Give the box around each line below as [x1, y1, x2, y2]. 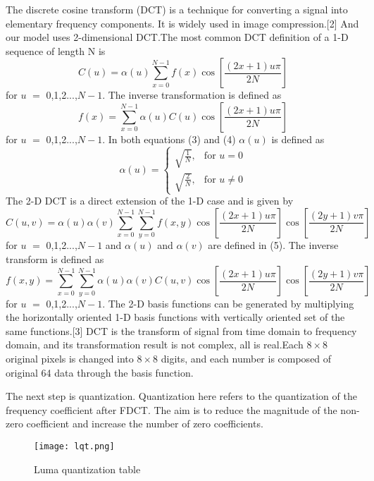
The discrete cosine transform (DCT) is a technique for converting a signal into [6, 2, 348, 16]
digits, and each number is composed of [161, 351, 332, 366]
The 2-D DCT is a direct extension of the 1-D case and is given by [6, 193, 294, 208]
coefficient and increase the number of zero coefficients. [26, 416, 263, 431]
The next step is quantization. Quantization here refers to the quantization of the [6, 389, 357, 403]
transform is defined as [6, 251, 104, 266]
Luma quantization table [34, 461, 141, 476]
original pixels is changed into [6, 351, 134, 366]
